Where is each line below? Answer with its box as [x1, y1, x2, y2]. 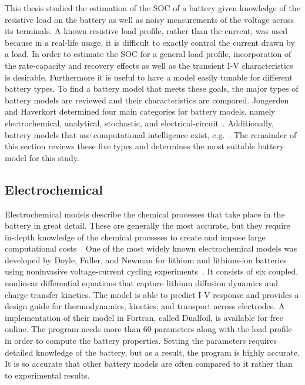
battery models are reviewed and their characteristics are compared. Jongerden [5, 93, 289, 106]
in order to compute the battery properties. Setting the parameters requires [5, 334, 277, 347]
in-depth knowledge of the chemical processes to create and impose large [5, 230, 266, 243]
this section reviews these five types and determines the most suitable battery [5, 140, 284, 152]
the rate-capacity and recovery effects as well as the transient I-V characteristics [5, 59, 293, 71]
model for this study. [5, 151, 79, 163]
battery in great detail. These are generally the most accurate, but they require [5, 219, 290, 232]
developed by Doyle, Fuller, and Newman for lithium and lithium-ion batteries [5, 253, 287, 266]
